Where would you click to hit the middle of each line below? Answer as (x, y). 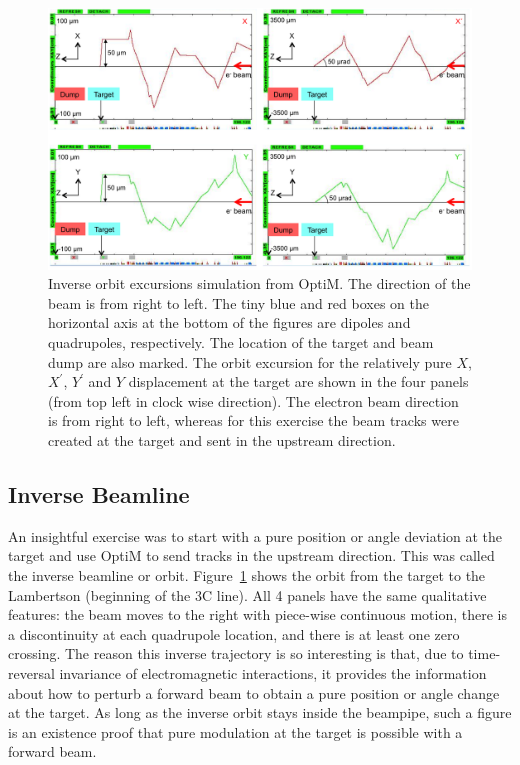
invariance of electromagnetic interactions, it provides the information (273, 672)
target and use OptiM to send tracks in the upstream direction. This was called (251, 555)
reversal (31, 672)
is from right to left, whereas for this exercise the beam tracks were (253, 420)
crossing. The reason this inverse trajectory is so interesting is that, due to (236, 653)
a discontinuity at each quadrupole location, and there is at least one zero (234, 633)
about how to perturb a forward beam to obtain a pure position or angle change (254, 692)
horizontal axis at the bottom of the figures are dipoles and (229, 322)
